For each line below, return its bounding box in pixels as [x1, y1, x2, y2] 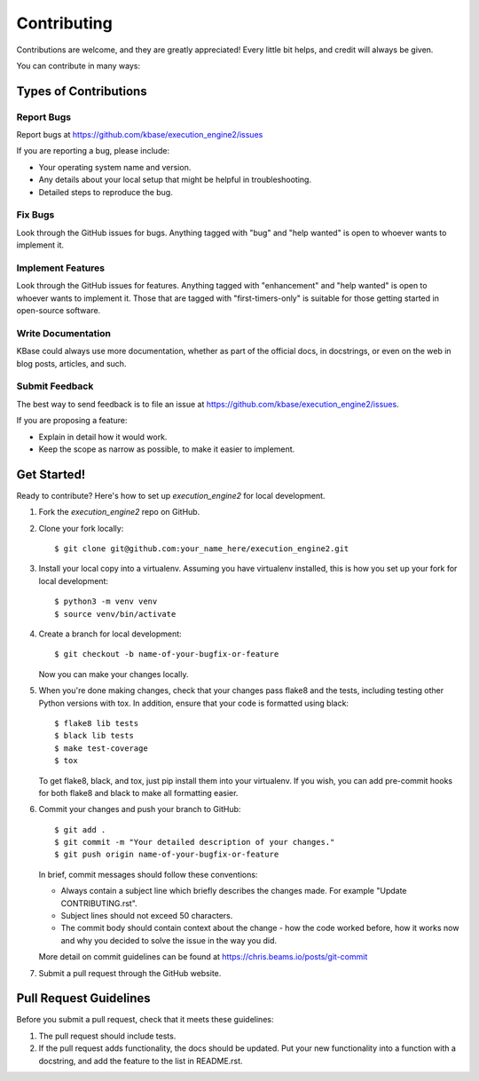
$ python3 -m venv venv [54, 596, 158, 607]
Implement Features [16, 262, 106, 274]
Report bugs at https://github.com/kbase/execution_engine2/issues [16, 130, 263, 140]
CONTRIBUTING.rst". [60, 897, 137, 909]
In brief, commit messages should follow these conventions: [38, 869, 258, 880]
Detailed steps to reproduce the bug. [38, 186, 173, 197]
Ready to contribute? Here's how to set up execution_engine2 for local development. [16, 490, 326, 501]
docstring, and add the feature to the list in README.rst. [38, 1055, 243, 1066]
